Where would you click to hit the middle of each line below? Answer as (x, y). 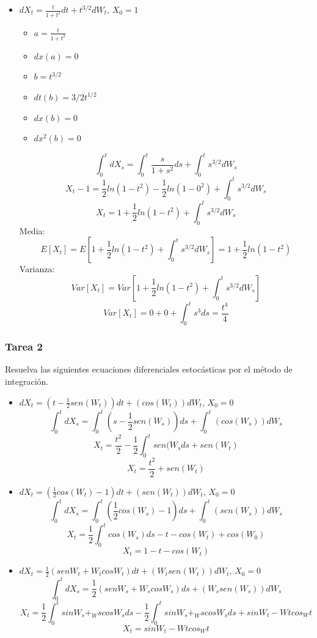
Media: (32, 230)
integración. (27, 381)
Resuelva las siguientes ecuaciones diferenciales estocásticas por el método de (149, 369)
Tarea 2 (24, 347)
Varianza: (37, 269)
